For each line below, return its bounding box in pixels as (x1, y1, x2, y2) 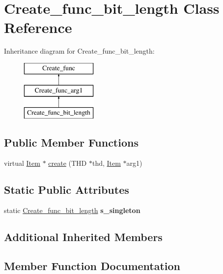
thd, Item (92, 158, 121, 168)
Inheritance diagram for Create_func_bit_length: (4, 46, 155, 56)
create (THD (48, 158, 87, 168)
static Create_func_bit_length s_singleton (4, 205, 140, 215)
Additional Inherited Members (4, 229, 163, 244)
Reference (4, 17, 72, 37)
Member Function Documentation (4, 258, 181, 273)
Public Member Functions (4, 135, 139, 150)
